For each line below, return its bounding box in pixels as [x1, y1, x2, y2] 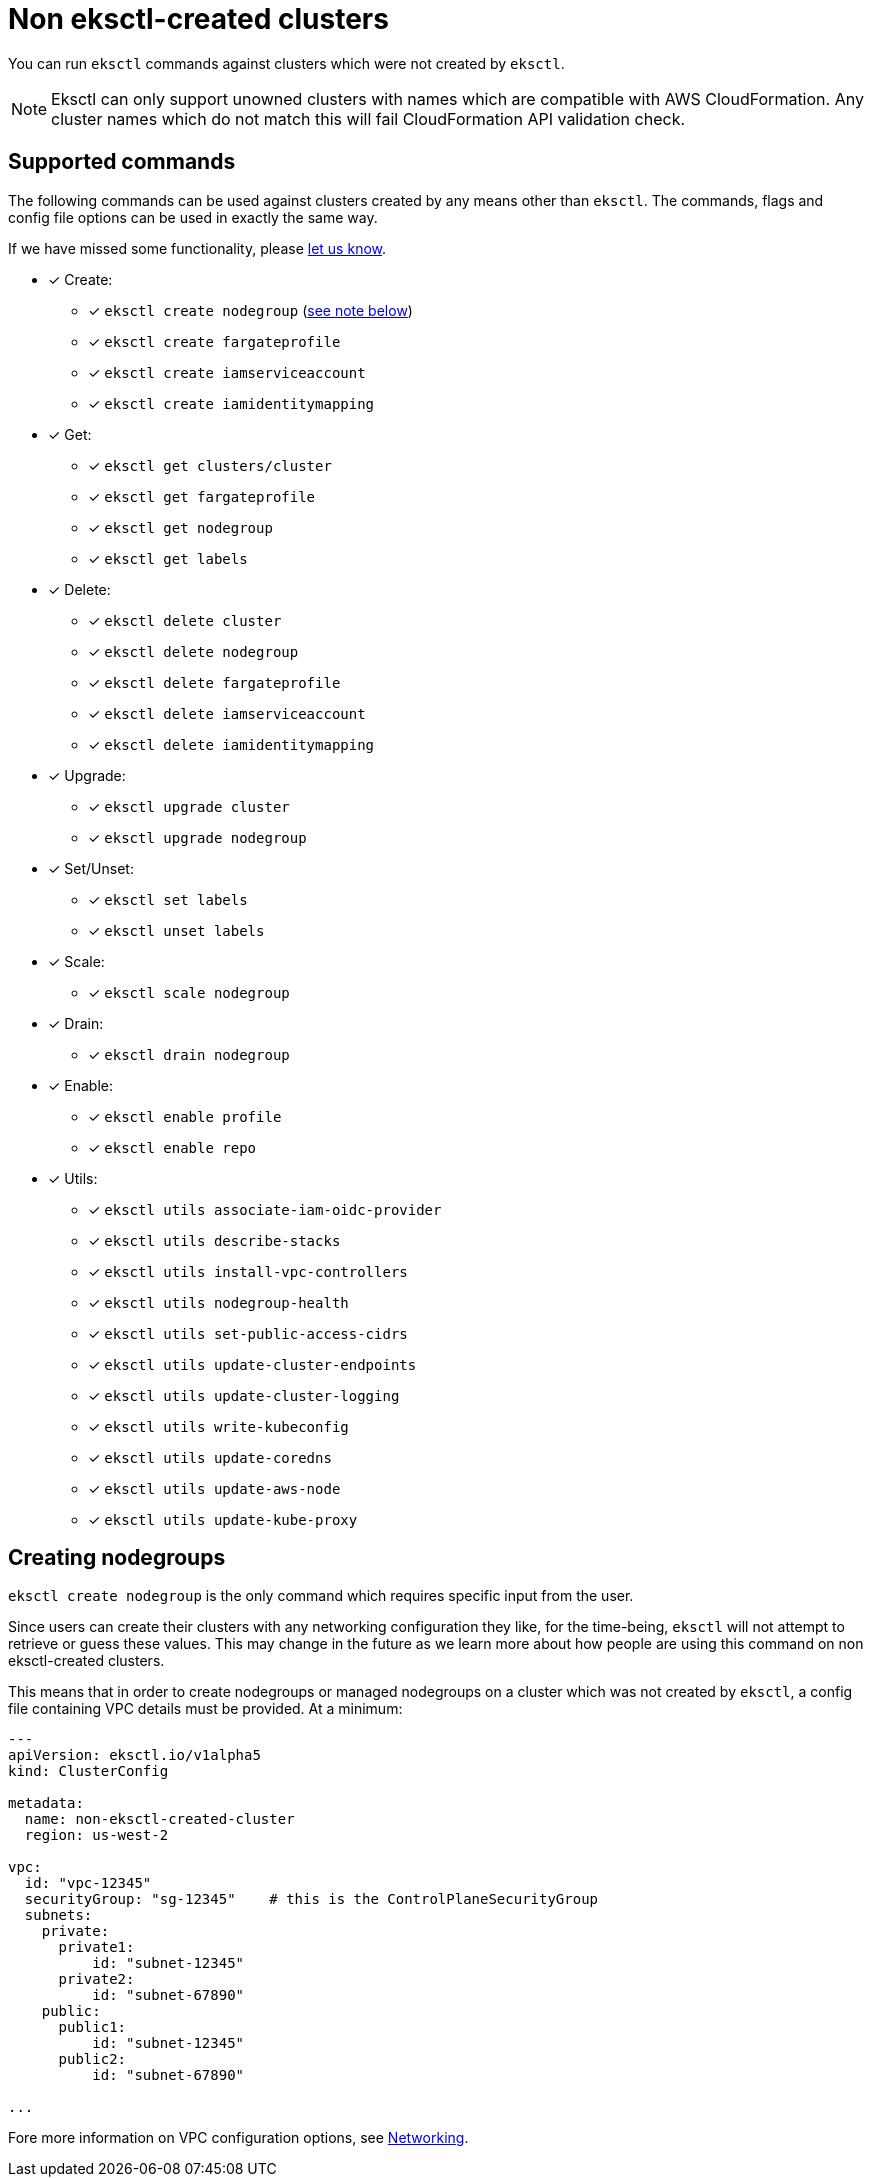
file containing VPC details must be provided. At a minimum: [8, 1700, 403, 1718]
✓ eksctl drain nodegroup [88, 1045, 290, 1063]
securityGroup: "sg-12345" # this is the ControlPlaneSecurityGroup [24, 1891, 599, 1908]
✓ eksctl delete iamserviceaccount [88, 704, 366, 722]
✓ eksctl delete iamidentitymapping [88, 735, 375, 753]
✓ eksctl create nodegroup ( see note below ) [88, 301, 413, 319]
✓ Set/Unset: [48, 859, 134, 877]
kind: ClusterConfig [8, 1763, 169, 1780]
